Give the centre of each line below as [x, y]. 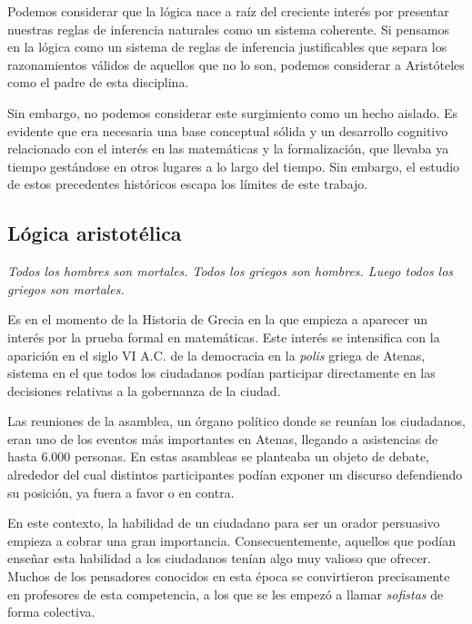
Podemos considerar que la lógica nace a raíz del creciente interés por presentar [228, 11]
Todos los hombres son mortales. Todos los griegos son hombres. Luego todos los [231, 271]
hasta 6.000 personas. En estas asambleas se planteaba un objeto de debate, [218, 456]
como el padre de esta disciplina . [98, 82]
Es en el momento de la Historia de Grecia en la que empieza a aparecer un [218, 319]
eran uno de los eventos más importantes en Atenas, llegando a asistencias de [223, 438]
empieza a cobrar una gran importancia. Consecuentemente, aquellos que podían [232, 540]
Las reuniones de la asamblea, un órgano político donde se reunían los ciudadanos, [237, 421]
